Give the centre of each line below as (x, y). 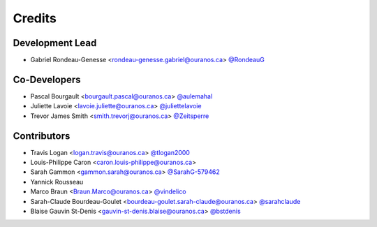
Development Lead (55, 43)
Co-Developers (47, 79)
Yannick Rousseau (57, 182)
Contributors (42, 136)
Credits (35, 18)
